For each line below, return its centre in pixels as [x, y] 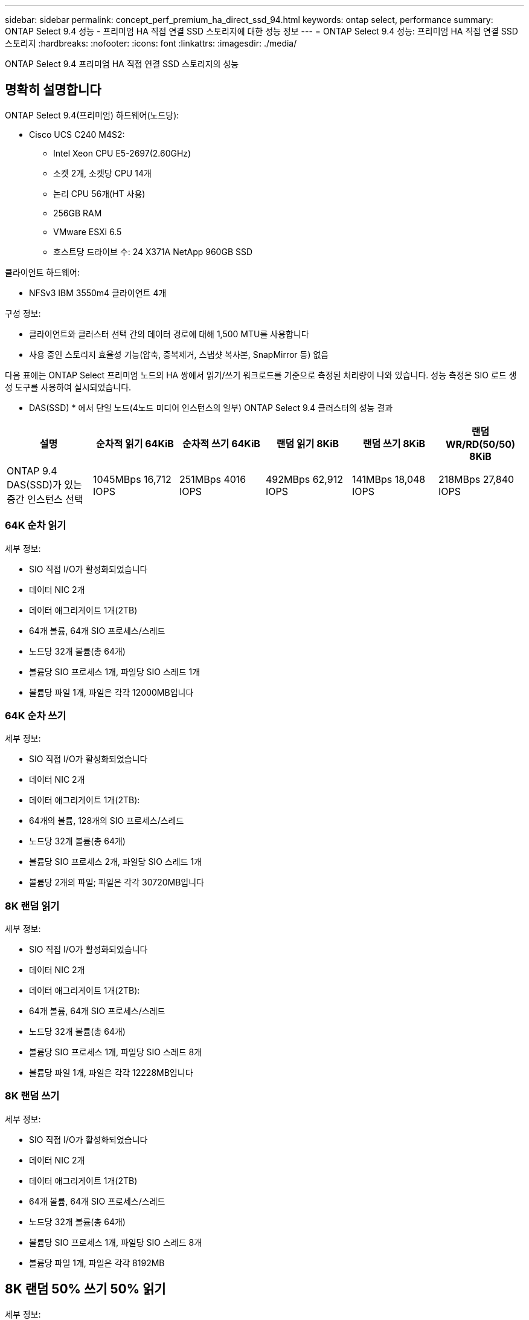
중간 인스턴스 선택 [45, 499]
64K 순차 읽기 [36, 526]
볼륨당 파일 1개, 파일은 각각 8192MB [97, 1263]
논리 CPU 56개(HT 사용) [99, 193]
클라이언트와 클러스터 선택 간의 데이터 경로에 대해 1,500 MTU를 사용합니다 [169, 334]
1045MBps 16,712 [132, 479]
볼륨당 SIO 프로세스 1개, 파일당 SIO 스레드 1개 [115, 671]
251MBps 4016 [213, 479]
